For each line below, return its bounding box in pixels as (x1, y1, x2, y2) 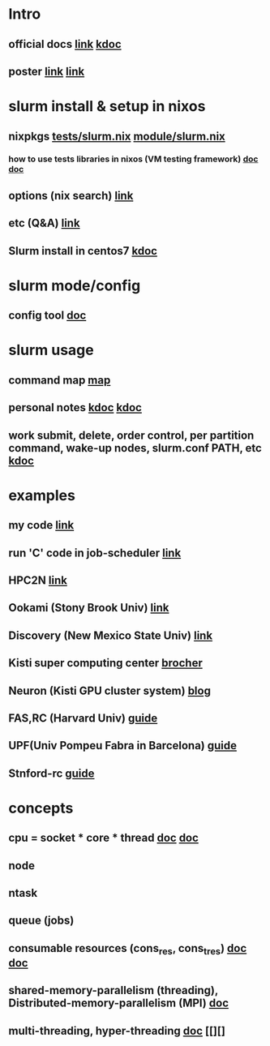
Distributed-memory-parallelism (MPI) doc (8, 997, 229, 1010)
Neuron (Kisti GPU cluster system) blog (8, 684, 211, 697)
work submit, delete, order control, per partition (8, 428, 255, 442)
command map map (8, 373, 111, 387)
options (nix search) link (8, 188, 134, 203)
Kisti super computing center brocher (8, 656, 203, 670)
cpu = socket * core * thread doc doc (8, 831, 199, 845)
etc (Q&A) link (8, 216, 80, 230)
